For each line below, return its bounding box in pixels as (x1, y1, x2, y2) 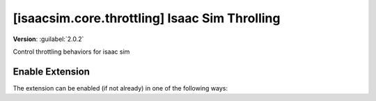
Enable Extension (13, 65, 91, 77)
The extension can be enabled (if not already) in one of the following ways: (13, 84, 228, 92)
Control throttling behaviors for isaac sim (13, 47, 130, 56)
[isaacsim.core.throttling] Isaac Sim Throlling (13, 10, 281, 26)
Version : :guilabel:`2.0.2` (13, 35, 84, 43)
